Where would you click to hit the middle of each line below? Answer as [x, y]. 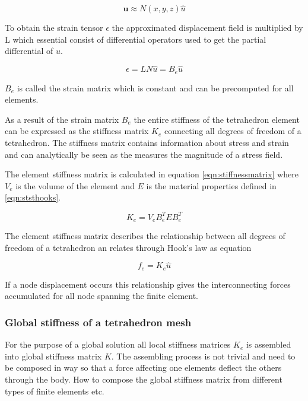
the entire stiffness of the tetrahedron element [217, 119]
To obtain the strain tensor [54, 28]
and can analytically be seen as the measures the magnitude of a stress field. [144, 154]
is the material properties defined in [211, 185]
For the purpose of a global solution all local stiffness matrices [118, 344]
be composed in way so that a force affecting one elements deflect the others [143, 367]
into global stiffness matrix [53, 356]
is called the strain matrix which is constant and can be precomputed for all [155, 87]
